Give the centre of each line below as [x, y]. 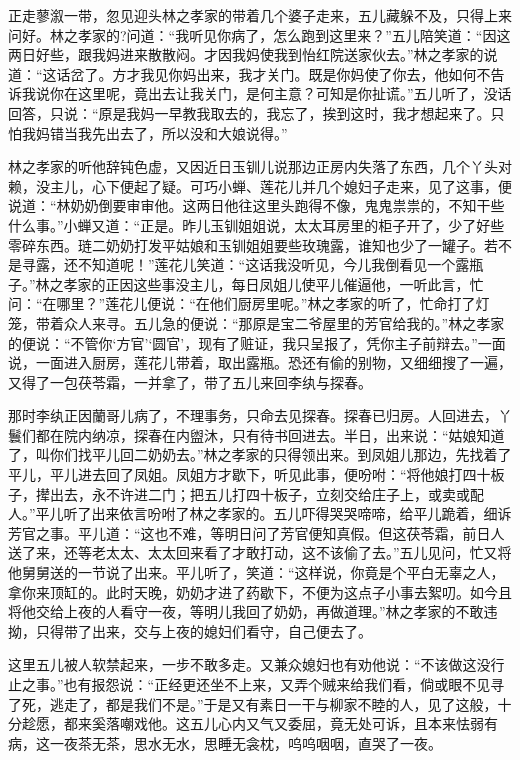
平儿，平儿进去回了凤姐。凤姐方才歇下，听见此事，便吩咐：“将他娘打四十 [249, 474]
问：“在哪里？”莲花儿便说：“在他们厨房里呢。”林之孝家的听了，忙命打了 [242, 303]
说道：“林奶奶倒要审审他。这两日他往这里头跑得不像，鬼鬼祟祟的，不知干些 [256, 205]
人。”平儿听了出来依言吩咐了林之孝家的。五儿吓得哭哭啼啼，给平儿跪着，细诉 [260, 513]
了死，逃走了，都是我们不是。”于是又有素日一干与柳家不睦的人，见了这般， [253, 703]
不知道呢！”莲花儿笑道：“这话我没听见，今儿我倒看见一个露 [273, 264]
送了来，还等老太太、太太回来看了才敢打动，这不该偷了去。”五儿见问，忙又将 [260, 552]
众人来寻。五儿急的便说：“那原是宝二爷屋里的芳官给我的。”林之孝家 [284, 322]
